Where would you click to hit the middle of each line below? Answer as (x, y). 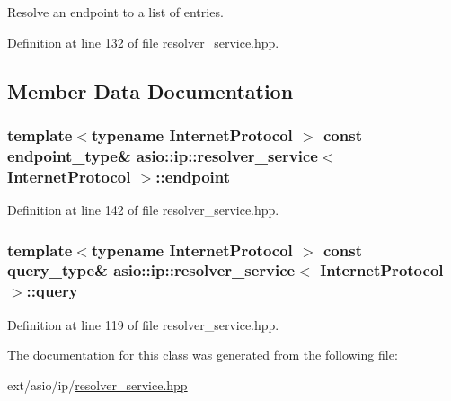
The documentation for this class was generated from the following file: (203, 355)
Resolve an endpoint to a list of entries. (115, 12)
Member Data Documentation (150, 90)
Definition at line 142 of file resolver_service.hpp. (143, 210)
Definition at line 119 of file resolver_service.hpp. (143, 324)
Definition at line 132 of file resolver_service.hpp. (143, 42)
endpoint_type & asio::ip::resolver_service (163, 155)
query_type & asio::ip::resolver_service (151, 270)
